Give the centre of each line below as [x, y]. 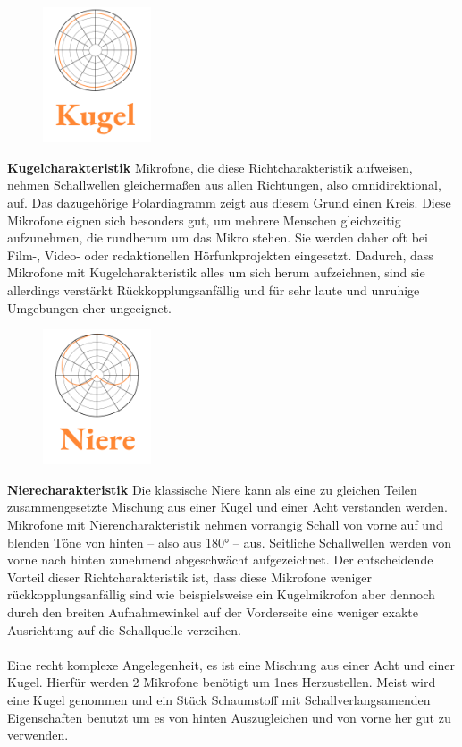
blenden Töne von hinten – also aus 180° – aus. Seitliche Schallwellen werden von [230, 542]
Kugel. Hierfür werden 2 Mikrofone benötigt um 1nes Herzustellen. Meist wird [222, 682]
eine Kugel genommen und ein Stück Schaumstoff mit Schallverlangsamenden [219, 700]
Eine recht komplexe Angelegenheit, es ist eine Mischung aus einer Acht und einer [231, 664]
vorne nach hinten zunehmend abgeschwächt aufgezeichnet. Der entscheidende [220, 560]
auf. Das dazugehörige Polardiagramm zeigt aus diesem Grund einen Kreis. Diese [229, 202]
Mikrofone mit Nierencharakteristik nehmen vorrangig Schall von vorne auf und [225, 525]
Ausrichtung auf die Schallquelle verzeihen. [124, 629]
